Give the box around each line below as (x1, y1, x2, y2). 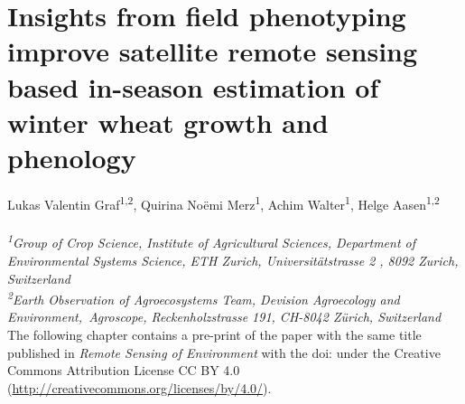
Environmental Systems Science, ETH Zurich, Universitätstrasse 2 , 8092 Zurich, (7, 250, 459, 269)
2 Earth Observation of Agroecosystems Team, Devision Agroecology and (7, 287, 400, 308)
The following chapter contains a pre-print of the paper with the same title (7, 325, 422, 343)
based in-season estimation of (7, 68, 379, 105)
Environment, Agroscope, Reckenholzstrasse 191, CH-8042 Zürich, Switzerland (7, 307, 442, 326)
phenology (7, 138, 136, 175)
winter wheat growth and (7, 103, 329, 140)
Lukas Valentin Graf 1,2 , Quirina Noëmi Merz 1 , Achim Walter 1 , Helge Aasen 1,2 (7, 192, 440, 213)
